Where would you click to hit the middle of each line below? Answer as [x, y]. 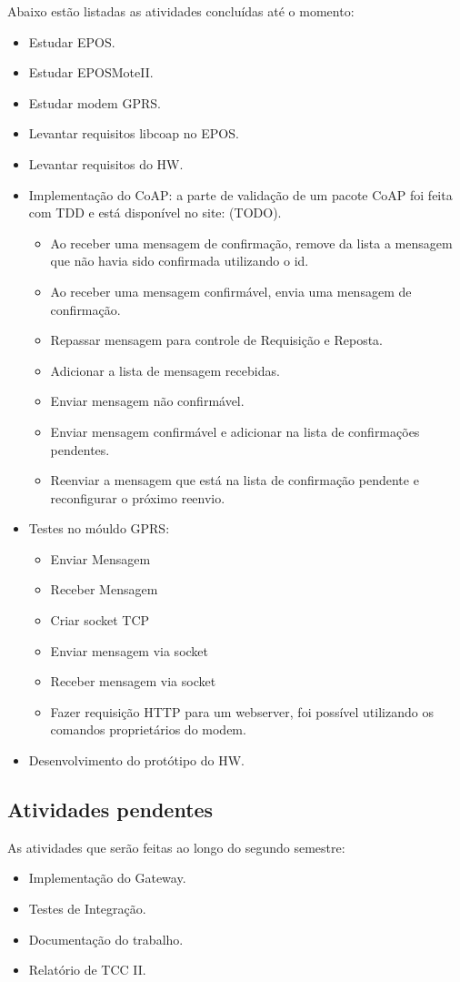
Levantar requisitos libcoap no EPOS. [134, 133]
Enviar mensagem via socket [130, 650]
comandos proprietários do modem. [148, 729]
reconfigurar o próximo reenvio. [138, 497]
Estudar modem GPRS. [95, 102]
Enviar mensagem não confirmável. [147, 401]
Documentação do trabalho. [106, 939]
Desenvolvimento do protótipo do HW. [136, 760]
